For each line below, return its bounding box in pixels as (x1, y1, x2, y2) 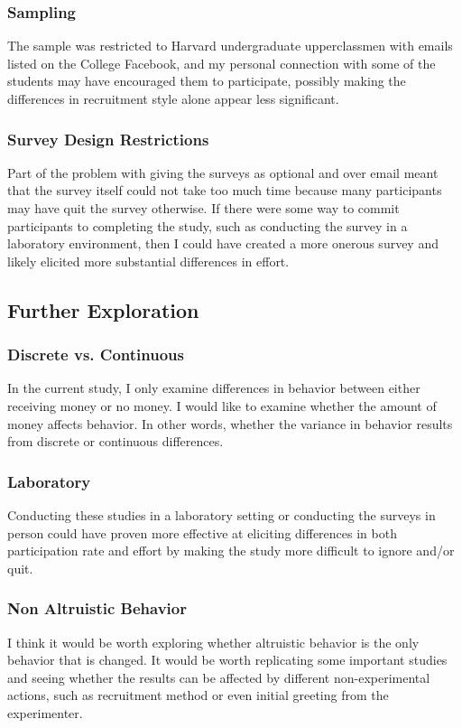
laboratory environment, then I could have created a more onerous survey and (7, 234, 439, 253)
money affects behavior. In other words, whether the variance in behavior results (7, 414, 453, 433)
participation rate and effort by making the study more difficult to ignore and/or (7, 541, 455, 560)
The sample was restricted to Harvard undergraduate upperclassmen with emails (7, 36, 453, 55)
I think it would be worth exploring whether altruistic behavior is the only (7, 632, 420, 651)
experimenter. (7, 703, 83, 722)
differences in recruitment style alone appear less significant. (7, 89, 339, 107)
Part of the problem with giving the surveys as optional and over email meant (7, 163, 439, 182)
